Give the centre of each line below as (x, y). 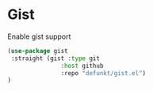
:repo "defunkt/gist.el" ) (103, 73)
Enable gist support (39, 36)
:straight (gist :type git (55, 58)
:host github (82, 66)
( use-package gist (38, 51)
